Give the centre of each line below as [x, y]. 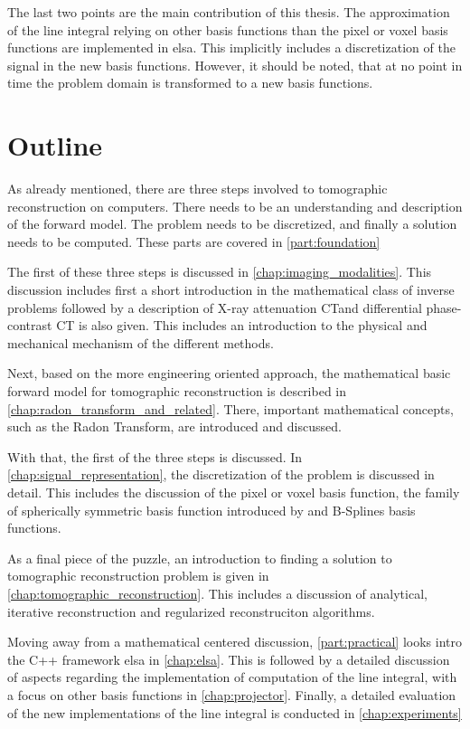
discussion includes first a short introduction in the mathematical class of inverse [231, 290]
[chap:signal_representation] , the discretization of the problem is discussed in [221, 474]
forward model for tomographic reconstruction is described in [177, 391]
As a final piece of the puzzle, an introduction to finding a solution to [200, 558]
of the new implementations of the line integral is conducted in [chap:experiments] [235, 712]
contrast [30, 325]
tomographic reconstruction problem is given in [138, 576]
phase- [444, 307]
